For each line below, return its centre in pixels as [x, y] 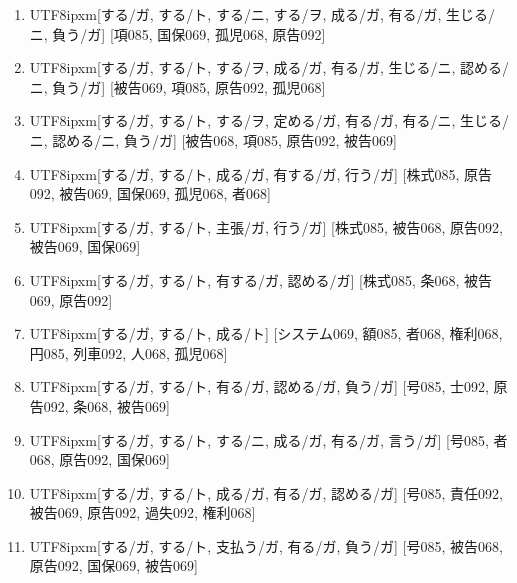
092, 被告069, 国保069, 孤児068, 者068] [150, 193]
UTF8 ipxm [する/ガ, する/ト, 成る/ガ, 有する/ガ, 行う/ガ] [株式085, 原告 [260, 173]
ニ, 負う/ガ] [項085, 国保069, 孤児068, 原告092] [177, 33]
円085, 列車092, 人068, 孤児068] [128, 352]
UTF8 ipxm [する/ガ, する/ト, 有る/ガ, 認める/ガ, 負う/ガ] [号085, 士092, [259, 386]
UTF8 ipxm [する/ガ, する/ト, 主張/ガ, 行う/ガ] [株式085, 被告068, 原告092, [266, 226]
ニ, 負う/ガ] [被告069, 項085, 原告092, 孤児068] [177, 86]
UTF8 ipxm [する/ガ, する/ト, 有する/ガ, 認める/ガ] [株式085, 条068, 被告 [260, 279]
